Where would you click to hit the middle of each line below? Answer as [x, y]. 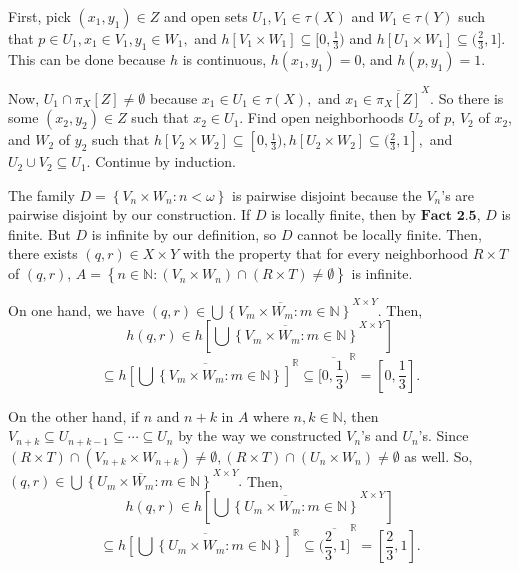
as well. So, [438, 455]
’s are [458, 194]
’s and [379, 435]
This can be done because [87, 58]
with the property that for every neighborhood [325, 253]
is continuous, [224, 58]
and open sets [205, 16]
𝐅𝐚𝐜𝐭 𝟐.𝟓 [448, 216]
